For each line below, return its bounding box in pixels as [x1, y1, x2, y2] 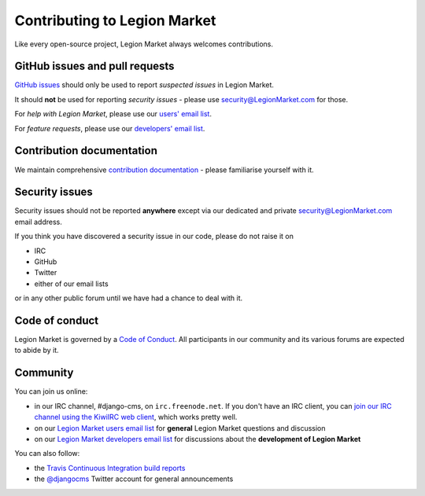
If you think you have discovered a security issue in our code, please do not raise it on [14, 232, 294, 241]
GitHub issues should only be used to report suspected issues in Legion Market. [14, 80, 275, 90]
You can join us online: [14, 387, 88, 396]
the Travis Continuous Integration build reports [34, 463, 186, 472]
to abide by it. [14, 346, 59, 355]
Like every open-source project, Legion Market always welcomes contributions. [14, 39, 273, 49]
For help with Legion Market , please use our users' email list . [14, 109, 213, 119]
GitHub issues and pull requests [14, 60, 175, 73]
